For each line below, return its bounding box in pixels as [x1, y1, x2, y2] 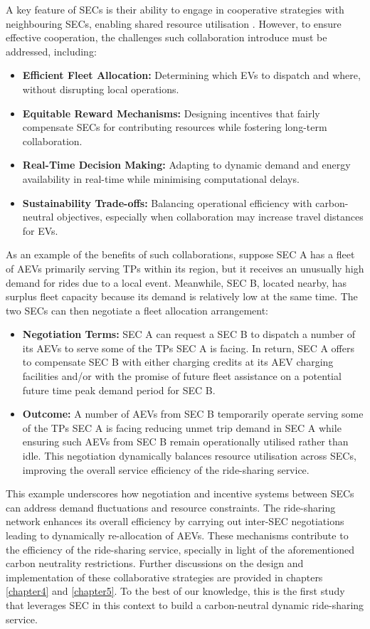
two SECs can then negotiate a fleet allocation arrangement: [6, 302, 268, 317]
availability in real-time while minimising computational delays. [22, 171, 300, 186]
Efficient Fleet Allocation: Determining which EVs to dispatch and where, [22, 68, 361, 83]
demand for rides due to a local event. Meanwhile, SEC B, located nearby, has [6, 275, 347, 290]
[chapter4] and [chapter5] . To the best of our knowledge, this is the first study [6, 583, 345, 598]
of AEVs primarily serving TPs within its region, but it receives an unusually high [6, 260, 364, 275]
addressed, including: [6, 43, 97, 58]
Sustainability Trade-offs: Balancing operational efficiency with [22, 195, 312, 210]
